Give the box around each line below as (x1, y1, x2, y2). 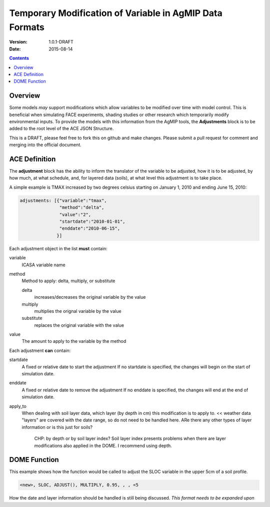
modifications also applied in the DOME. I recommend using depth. (34, 442, 172, 448)
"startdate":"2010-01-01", (59, 219, 125, 224)
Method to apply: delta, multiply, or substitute (21, 278, 115, 284)
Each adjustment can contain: (9, 347, 71, 353)
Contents (9, 55, 29, 61)
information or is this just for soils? (21, 424, 92, 430)
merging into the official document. (9, 142, 82, 148)
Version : (9, 39, 27, 45)
